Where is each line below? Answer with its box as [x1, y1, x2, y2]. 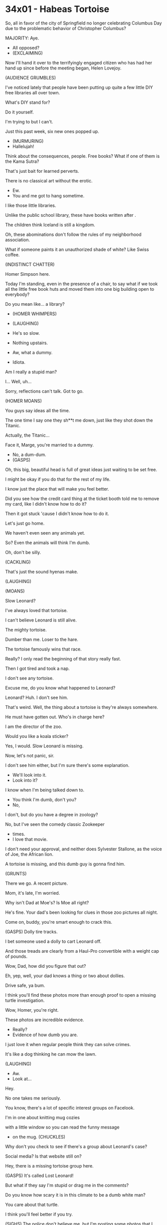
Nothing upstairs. [12, 340, 48, 346]
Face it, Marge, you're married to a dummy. [5, 442, 94, 448]
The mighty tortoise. [5, 626, 47, 632]
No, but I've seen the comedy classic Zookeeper [5, 821, 105, 827]
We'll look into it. [12, 772, 46, 778]
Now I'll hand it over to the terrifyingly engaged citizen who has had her [5, 59, 153, 65]
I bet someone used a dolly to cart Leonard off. [5, 938, 102, 944]
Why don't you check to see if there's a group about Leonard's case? [5, 1143, 148, 1150]
